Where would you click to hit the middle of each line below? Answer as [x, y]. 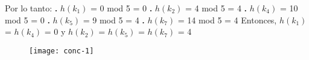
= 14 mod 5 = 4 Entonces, [227, 19]
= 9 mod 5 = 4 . [114, 19]
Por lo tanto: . [31, 8]
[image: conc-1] [62, 51]
